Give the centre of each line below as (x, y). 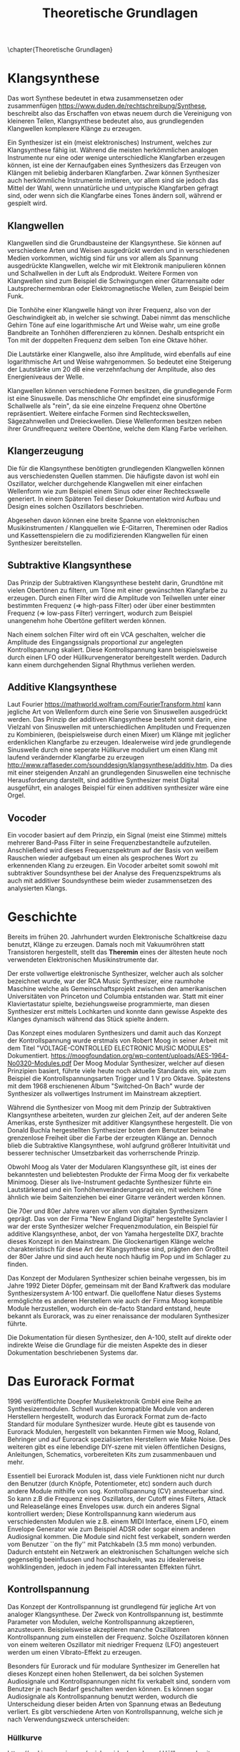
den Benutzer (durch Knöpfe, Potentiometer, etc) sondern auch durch (110, 1483)
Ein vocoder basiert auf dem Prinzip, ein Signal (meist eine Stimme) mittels (117, 835)
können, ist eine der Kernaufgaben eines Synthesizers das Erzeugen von (114, 165)
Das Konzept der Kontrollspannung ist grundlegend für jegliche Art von (112, 1606)
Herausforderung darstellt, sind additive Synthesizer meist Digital (103, 780)
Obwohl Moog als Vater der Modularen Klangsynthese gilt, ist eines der (112, 1167)
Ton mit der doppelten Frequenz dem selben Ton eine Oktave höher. (108, 340)
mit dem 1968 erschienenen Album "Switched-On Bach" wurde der (106, 1086)
